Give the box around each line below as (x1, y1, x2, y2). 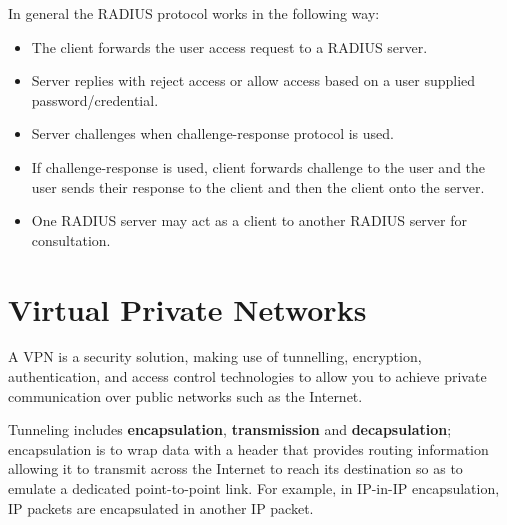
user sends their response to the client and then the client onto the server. (31, 176, 485, 197)
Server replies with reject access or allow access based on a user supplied (31, 70, 476, 91)
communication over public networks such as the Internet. (8, 385, 363, 406)
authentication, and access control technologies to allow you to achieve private (8, 366, 487, 387)
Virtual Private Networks (8, 288, 367, 329)
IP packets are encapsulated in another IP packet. (8, 497, 314, 518)
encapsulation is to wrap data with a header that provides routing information (8, 438, 489, 459)
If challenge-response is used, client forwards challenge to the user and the (31, 156, 486, 177)
